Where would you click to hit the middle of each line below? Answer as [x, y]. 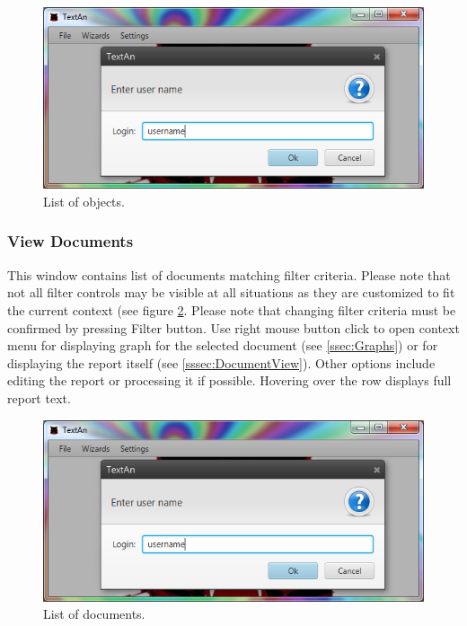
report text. [39, 397]
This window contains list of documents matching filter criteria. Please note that [229, 274]
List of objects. [84, 201]
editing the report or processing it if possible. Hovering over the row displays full [229, 380]
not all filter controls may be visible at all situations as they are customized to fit [231, 292]
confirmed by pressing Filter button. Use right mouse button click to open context [233, 327]
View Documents [70, 241]
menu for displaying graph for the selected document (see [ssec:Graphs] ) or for [223, 345]
